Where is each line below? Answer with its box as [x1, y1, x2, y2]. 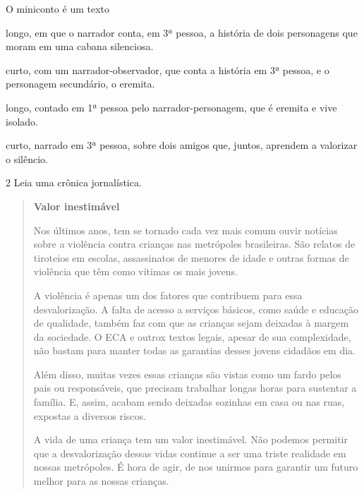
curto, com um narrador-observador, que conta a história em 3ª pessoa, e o [6, 62, 329, 77]
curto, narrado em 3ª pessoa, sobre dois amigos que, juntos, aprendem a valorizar [6, 138, 358, 152]
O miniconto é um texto [6, 1, 109, 16]
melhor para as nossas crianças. [33, 474, 169, 488]
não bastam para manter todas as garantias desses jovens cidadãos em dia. [33, 343, 356, 358]
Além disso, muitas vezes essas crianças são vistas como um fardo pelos [33, 366, 341, 381]
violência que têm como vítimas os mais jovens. [33, 264, 238, 279]
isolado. [6, 114, 38, 128]
